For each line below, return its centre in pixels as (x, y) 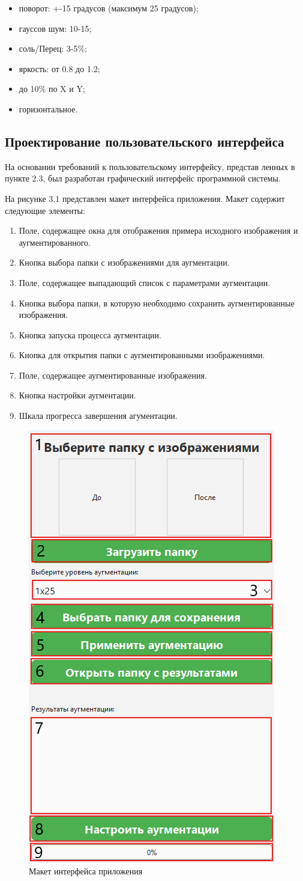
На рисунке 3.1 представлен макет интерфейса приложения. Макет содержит (145, 198)
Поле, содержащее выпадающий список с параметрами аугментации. (145, 282)
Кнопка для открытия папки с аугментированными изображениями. (142, 355)
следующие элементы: (45, 210)
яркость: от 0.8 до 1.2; (59, 68)
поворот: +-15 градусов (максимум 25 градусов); (109, 8)
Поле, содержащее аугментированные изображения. (113, 375)
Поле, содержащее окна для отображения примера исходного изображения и (158, 230)
